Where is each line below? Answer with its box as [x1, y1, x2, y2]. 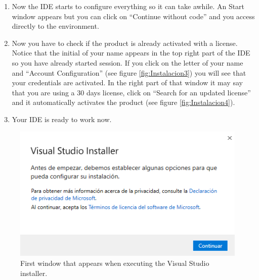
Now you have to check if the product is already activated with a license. [12, 37, 238, 48]
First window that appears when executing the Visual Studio [20, 258, 209, 268]
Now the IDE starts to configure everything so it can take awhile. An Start [12, 1, 245, 11]
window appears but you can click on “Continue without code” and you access [12, 11, 255, 21]
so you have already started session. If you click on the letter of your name [12, 57, 243, 68]
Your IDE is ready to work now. [12, 114, 112, 124]
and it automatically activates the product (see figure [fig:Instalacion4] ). [12, 97, 235, 107]
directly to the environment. [12, 21, 99, 31]
